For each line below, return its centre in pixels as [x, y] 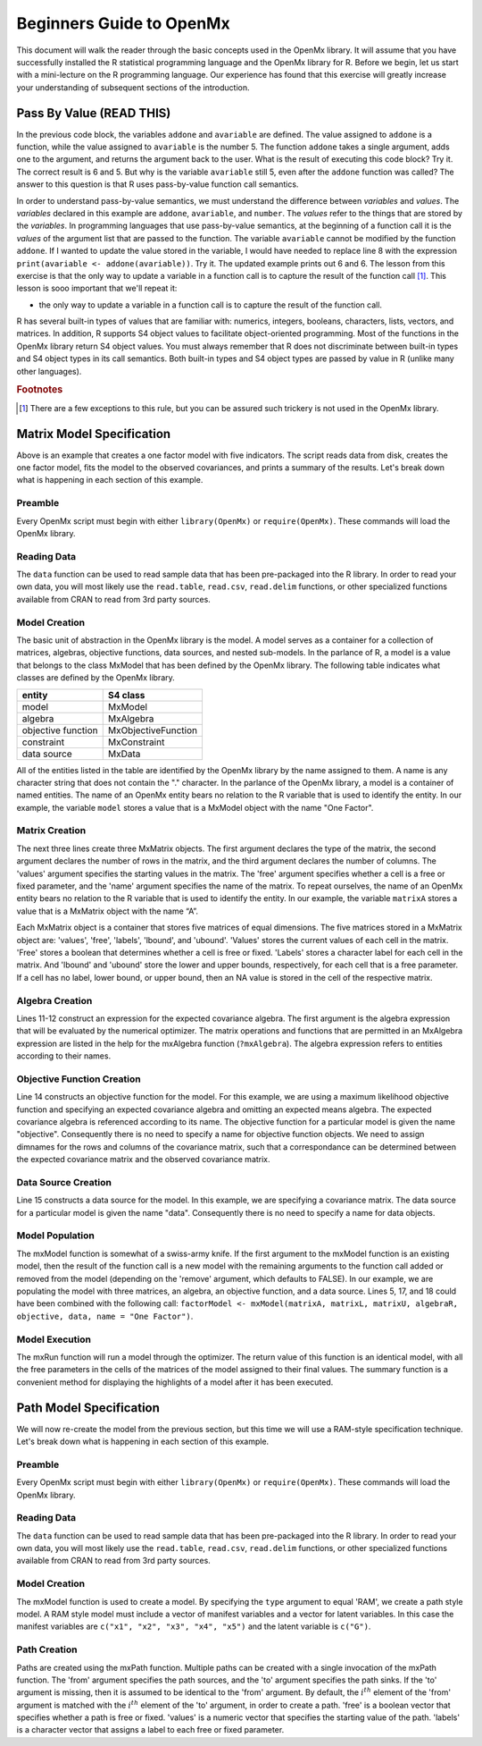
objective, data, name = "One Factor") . [105, 1316]
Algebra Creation [54, 1000]
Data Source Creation [64, 1182]
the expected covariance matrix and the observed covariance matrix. [144, 1160]
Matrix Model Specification [94, 434]
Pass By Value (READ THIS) [94, 113]
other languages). [49, 371]
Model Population [56, 1236]
